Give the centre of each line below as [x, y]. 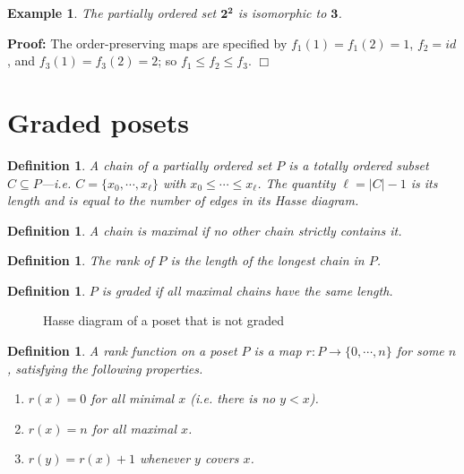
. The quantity [296, 182]
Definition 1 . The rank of [81, 260]
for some [420, 351]
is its [424, 182]
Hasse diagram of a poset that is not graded [164, 320]
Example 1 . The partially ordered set [112, 13]
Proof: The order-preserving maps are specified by [147, 43]
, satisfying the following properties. [105, 368]
